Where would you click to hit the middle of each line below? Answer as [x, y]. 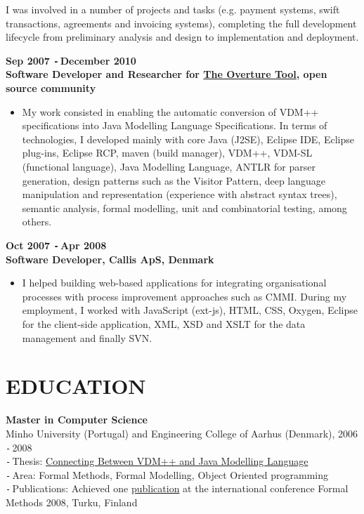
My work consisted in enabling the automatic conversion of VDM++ [170, 111]
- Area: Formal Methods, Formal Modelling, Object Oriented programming [167, 474]
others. [37, 222]
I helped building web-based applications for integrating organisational [174, 283]
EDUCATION [76, 386]
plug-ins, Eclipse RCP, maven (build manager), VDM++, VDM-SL [167, 153]
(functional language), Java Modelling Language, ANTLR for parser [169, 166]
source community [51, 88]
